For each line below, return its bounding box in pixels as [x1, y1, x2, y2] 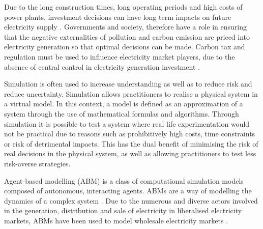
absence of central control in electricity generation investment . [4, 61, 200, 72]
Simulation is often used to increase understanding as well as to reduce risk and [4, 78, 252, 89]
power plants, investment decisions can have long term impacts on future [4, 11, 231, 22]
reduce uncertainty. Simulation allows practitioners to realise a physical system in [4, 88, 258, 99]
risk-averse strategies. [4, 158, 71, 168]
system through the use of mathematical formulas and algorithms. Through [4, 108, 239, 119]
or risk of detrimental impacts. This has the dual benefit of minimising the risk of [4, 138, 258, 149]
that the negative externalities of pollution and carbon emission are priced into [4, 31, 250, 42]
